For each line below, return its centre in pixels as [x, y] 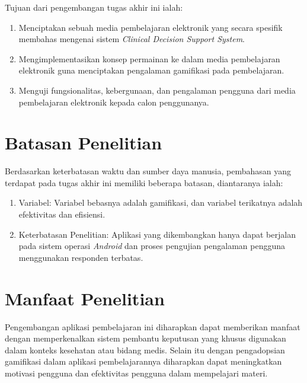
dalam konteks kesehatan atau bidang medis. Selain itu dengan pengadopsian [145, 350]
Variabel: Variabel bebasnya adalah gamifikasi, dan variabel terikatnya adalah [161, 202]
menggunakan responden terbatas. [81, 257]
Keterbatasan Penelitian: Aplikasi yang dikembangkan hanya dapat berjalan [157, 234]
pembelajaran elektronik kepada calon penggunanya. [114, 102]
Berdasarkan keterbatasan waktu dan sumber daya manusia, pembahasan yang [148, 171]
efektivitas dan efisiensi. [62, 214]
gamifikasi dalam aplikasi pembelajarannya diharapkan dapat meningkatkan [143, 361]
